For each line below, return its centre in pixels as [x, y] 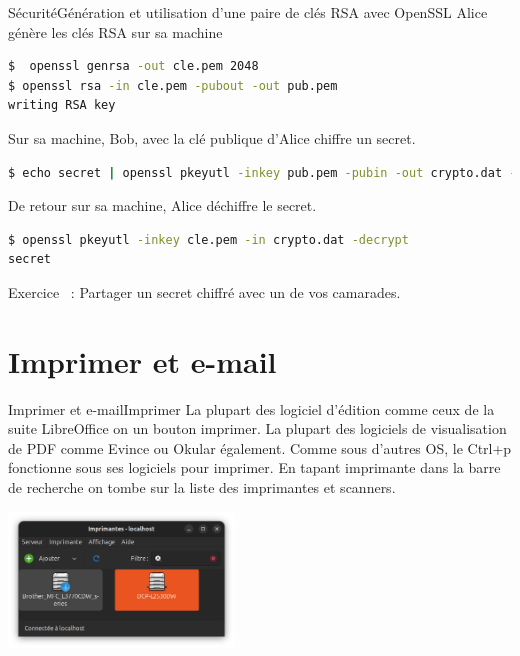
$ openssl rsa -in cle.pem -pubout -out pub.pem [173, 85]
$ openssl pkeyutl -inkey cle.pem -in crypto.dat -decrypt [208, 239]
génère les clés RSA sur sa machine [115, 31]
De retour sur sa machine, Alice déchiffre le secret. [162, 205]
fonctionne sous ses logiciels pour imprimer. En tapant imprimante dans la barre [254, 467]
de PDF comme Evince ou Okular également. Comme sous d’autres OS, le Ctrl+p [260, 447]
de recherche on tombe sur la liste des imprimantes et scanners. [202, 487]
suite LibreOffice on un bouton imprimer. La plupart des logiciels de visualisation [257, 428]
